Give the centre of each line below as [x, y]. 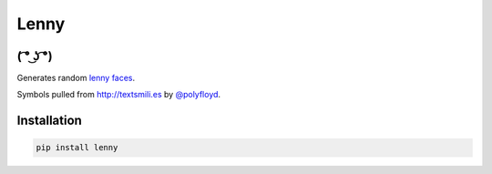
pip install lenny [77, 148]
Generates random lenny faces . [76, 78]
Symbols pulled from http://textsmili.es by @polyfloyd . [119, 95]
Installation [49, 121]
